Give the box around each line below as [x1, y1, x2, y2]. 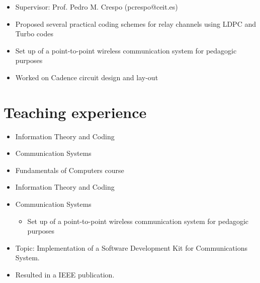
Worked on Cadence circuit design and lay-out [15, 72, 158, 82]
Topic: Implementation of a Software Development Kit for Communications [15, 242, 247, 253]
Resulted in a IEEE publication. [15, 269, 115, 280]
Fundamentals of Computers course [15, 164, 124, 175]
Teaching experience [4, 101, 147, 122]
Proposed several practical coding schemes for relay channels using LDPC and [15, 18, 256, 29]
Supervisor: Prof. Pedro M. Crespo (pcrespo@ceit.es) [15, 2, 178, 12]
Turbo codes [15, 28, 53, 39]
